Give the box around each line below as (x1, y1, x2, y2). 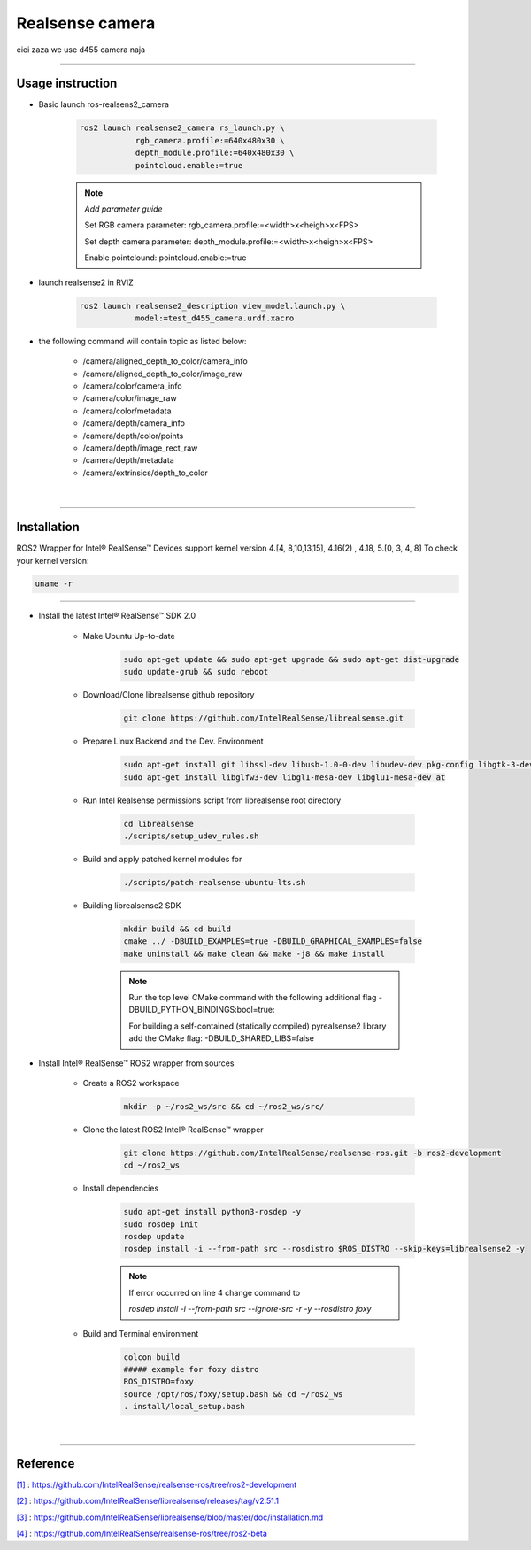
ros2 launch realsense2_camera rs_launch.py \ (79, 123, 285, 133)
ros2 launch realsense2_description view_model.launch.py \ (79, 301, 346, 311)
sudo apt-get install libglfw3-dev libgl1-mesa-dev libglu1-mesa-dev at (123, 772, 446, 783)
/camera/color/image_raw (82, 393, 177, 404)
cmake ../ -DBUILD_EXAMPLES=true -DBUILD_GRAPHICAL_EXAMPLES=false (123, 937, 423, 946)
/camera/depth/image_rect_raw (82, 443, 198, 453)
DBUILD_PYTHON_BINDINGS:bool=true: (128, 1005, 275, 1015)
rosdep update (123, 1231, 185, 1242)
